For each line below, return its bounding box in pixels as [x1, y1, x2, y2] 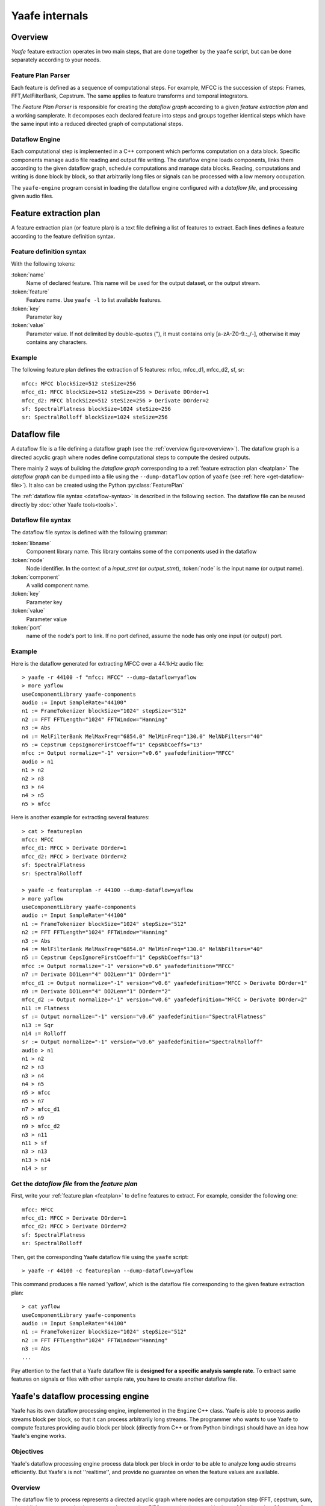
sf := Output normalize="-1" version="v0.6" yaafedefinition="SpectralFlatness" [22, 1013, 267, 1020]
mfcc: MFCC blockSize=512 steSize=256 [22, 380, 137, 387]
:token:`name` [11, 271, 46, 278]
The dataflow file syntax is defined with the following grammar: [11, 528, 168, 536]
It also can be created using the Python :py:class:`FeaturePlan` [28, 481, 184, 489]
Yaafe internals [11, 9, 88, 22]
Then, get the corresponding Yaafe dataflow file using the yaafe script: [11, 1253, 189, 1260]
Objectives [11, 1448, 44, 1456]
